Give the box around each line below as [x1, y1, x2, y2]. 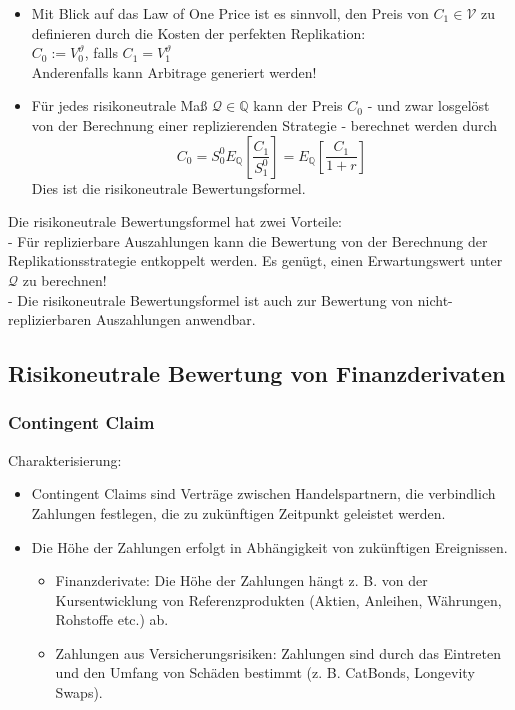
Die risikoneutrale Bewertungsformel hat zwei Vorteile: [8, 211, 342, 232]
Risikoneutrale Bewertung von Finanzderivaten [8, 358, 506, 389]
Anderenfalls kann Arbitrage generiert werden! [31, 61, 317, 82]
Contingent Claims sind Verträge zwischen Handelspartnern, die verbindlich [31, 483, 496, 504]
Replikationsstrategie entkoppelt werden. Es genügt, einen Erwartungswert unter [8, 250, 503, 271]
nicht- [417, 289, 453, 310]
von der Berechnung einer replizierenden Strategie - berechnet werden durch [31, 114, 498, 135]
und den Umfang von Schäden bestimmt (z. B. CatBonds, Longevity [55, 662, 475, 683]
